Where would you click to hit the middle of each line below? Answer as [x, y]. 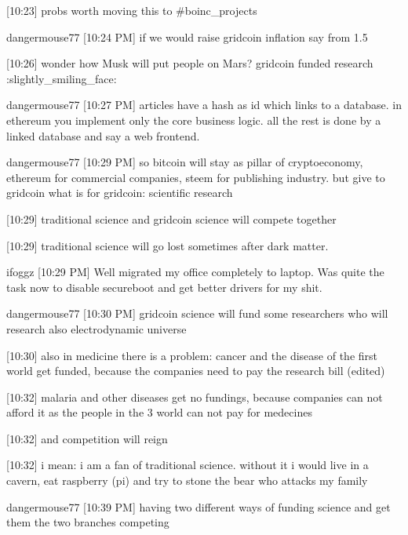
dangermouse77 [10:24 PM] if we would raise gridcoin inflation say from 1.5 [187, 36]
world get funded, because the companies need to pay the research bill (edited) [196, 371]
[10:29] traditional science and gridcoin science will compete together [171, 218]
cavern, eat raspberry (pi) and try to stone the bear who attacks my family [187, 480]
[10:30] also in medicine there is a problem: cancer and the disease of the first [192, 355]
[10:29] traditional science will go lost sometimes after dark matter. [168, 245]
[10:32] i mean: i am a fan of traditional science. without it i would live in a [188, 465]
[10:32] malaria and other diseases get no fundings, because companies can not [195, 397]
